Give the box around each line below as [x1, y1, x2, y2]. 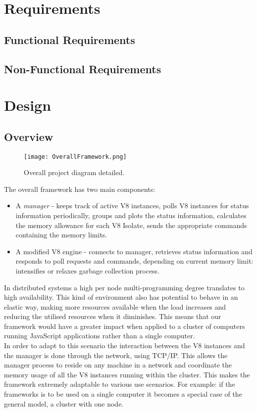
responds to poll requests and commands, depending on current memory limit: [15, 256, 254, 266]
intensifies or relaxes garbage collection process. [15, 265, 160, 275]
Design [4, 95, 51, 115]
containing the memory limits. [15, 229, 107, 240]
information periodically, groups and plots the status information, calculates [15, 210, 247, 220]
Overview [4, 129, 53, 144]
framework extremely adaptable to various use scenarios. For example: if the [4, 379, 235, 389]
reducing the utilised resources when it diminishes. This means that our [4, 311, 221, 321]
